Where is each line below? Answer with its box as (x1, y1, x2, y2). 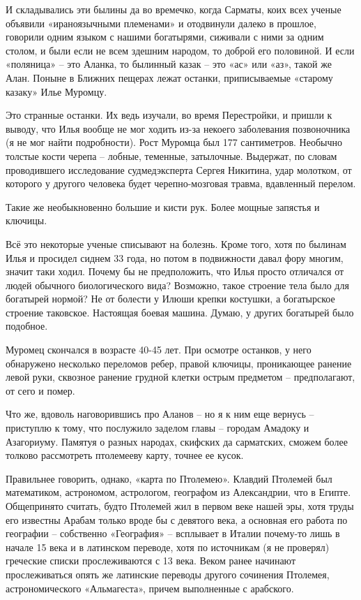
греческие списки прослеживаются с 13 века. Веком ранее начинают (6, 553, 296, 568)
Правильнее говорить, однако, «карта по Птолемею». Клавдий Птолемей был (6, 471, 332, 485)
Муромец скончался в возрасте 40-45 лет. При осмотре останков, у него (6, 342, 312, 357)
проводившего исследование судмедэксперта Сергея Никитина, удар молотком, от (6, 162, 352, 177)
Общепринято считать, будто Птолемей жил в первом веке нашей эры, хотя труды (6, 499, 354, 513)
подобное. (6, 319, 48, 333)
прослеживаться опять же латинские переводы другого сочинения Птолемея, (6, 566, 330, 581)
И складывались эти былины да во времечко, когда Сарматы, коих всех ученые (6, 2, 341, 16)
